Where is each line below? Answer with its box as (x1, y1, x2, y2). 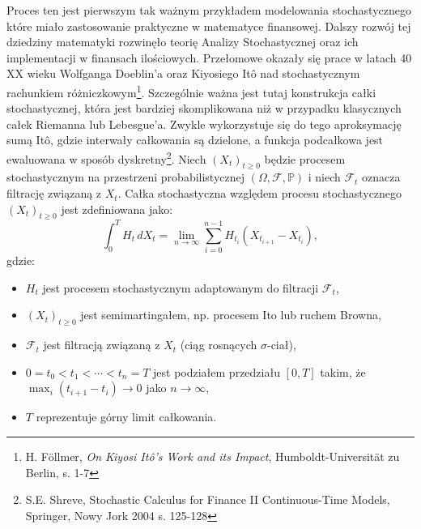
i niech (308, 169, 341, 186)
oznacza (362, 169, 401, 186)
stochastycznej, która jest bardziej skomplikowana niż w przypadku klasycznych (6, 100, 402, 117)
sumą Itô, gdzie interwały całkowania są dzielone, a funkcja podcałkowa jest (6, 131, 384, 148)
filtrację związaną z (6, 185, 102, 202)
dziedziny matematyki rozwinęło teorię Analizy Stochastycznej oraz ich (6, 33, 359, 50)
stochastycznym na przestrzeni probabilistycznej (6, 169, 245, 186)
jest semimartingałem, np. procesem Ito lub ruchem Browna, (80, 306, 381, 323)
